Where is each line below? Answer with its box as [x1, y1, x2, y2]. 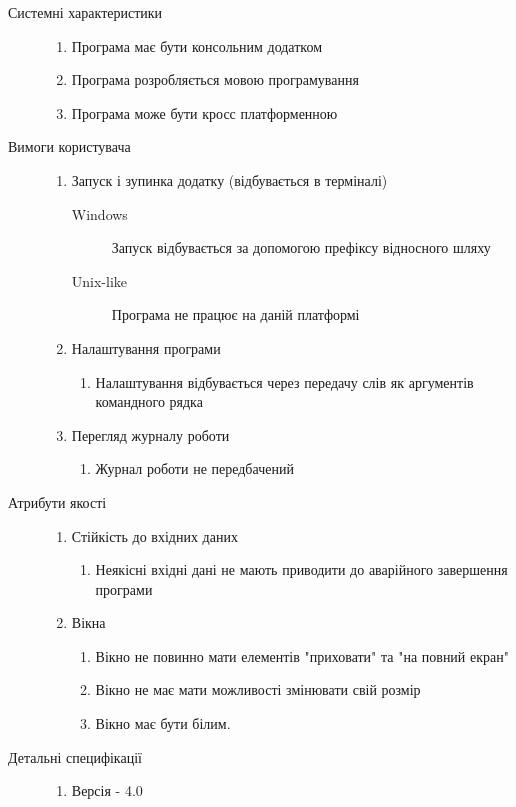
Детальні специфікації [8, 746, 142, 767]
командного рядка [95, 391, 203, 412]
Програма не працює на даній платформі [111, 304, 360, 325]
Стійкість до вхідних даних [71, 525, 238, 546]
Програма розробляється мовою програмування [71, 69, 359, 90]
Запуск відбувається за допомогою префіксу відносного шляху [111, 237, 491, 258]
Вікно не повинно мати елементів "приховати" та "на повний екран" [95, 645, 509, 666]
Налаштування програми [71, 337, 221, 358]
